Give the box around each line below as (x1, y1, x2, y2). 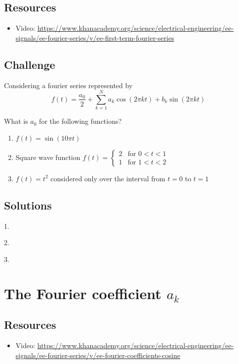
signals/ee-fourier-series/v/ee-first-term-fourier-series (15, 32, 174, 43)
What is (4, 116, 28, 126)
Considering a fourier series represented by (4, 80, 133, 90)
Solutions (4, 197, 52, 212)
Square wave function (15, 152, 80, 162)
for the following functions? (39, 116, 122, 126)
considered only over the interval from (50, 173, 165, 183)
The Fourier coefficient (4, 283, 161, 303)
